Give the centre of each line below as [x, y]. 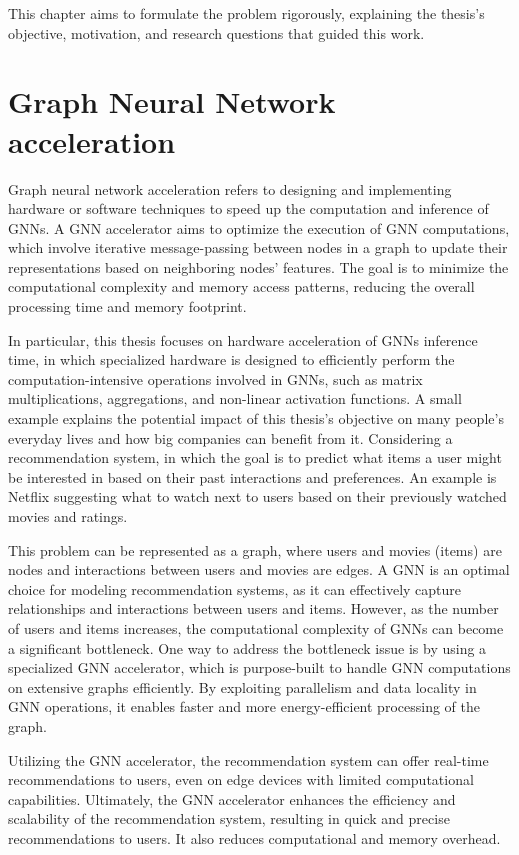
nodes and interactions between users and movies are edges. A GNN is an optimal [259, 569]
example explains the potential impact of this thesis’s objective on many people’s [256, 418]
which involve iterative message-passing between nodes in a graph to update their [258, 247]
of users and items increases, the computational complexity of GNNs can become [256, 627]
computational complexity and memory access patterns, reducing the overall [241, 286]
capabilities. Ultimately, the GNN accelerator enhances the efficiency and [232, 798]
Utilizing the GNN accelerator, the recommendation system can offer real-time [248, 759]
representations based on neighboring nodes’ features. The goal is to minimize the [258, 266]
